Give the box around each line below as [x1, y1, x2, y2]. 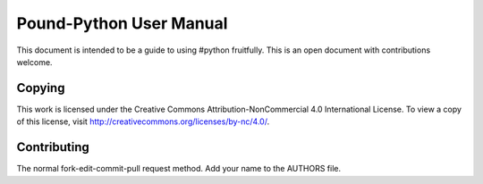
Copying [16, 80, 65, 96]
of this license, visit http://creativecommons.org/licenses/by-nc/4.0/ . [16, 116, 270, 127]
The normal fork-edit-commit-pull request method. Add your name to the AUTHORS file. [16, 163, 342, 174]
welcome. [16, 56, 53, 67]
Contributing [16, 139, 89, 155]
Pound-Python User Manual [16, 13, 228, 33]
